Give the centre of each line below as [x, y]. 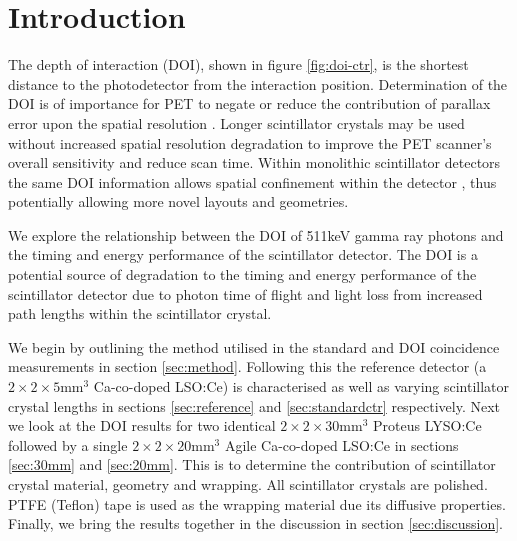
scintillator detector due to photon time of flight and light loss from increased [245, 293]
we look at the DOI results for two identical [142, 425]
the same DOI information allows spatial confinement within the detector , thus [252, 181]
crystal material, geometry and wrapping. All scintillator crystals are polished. [248, 484]
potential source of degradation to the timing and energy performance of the [242, 274]
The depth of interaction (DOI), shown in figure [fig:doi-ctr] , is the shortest [238, 64]
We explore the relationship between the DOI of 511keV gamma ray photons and [256, 234]
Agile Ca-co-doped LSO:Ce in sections [341, 444]
